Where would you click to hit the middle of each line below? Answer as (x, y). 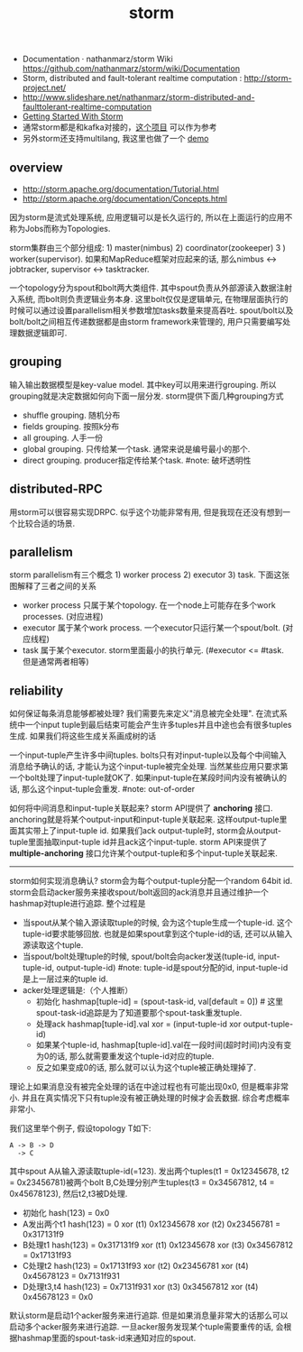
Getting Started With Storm (73, 116)
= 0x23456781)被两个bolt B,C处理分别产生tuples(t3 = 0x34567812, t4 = (142, 1182)
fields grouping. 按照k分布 (71, 426)
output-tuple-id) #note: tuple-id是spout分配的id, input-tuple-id (172, 968)
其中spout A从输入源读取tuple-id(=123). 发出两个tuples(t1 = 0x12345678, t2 (149, 1172)
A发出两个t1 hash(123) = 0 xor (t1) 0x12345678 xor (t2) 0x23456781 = (151, 1224)
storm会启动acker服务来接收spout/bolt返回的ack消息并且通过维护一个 (139, 892)
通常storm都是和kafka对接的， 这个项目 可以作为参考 (119, 127)
